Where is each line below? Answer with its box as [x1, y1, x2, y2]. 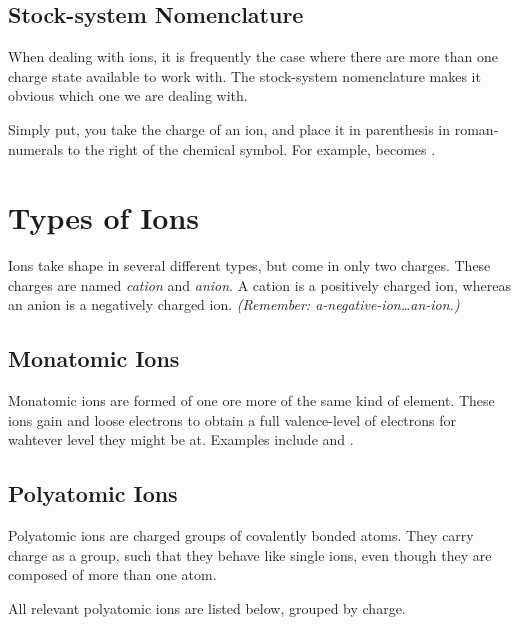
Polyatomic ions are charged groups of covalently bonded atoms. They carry [8, 525, 474, 546]
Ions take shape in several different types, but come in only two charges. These [8, 255, 491, 276]
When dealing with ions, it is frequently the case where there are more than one [8, 46, 499, 67]
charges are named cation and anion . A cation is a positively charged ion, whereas [8, 274, 511, 295]
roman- [454, 118, 499, 139]
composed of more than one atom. [8, 564, 217, 585]
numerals [8, 138, 63, 159]
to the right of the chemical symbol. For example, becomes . [67, 138, 436, 159]
